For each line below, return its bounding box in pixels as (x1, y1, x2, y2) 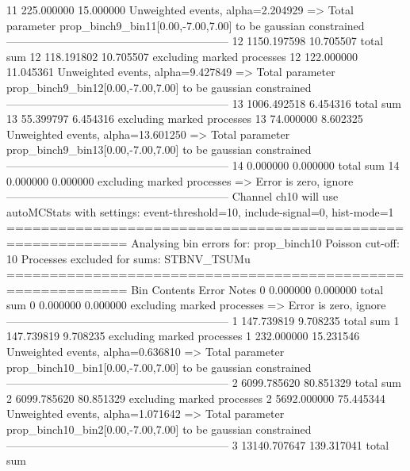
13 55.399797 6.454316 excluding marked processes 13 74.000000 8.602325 (6, 110, 363, 127)
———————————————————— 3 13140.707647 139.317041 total (6, 436, 389, 453)
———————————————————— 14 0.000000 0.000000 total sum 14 (6, 156, 400, 173)
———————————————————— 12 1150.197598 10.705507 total (6, 33, 384, 49)
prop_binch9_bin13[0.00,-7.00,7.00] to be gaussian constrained (6, 141, 312, 158)
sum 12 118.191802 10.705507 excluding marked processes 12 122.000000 (6, 48, 358, 64)
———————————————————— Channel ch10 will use (6, 188, 339, 205)
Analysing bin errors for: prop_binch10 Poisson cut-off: (131, 234, 400, 251)
